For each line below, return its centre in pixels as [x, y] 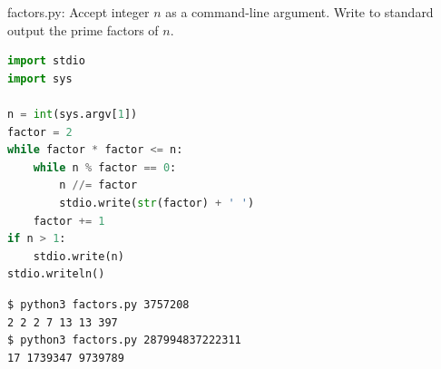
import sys [40, 78]
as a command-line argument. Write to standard [299, 12]
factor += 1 [69, 221]
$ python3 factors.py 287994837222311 [124, 340]
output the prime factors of [83, 29]
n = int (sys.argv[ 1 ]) [73, 114]
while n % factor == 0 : [105, 167]
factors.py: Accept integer [78, 12]
